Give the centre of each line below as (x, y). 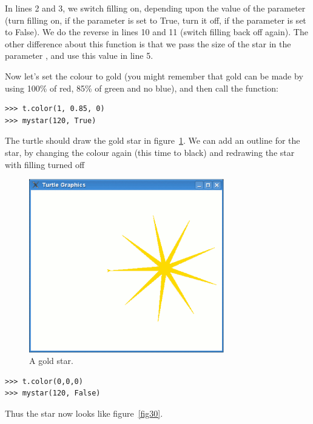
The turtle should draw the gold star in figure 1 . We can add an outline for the (153, 140)
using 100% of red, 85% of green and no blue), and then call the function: (142, 88)
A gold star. (51, 361)
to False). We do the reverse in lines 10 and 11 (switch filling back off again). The (156, 32)
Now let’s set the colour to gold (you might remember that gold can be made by (154, 76)
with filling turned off (45, 164)
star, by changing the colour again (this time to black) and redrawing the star (150, 152)
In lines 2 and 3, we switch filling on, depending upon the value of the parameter (155, 8)
